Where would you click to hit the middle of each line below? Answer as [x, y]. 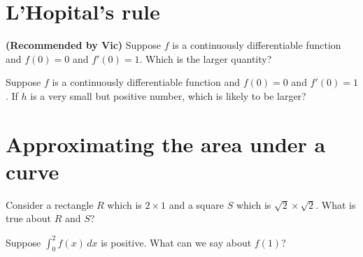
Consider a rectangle [50, 204]
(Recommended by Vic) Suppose [84, 45]
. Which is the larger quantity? [206, 58]
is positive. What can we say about [176, 242]
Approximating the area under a [166, 144]
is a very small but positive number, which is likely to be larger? [168, 95]
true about [29, 218]
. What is [336, 204]
